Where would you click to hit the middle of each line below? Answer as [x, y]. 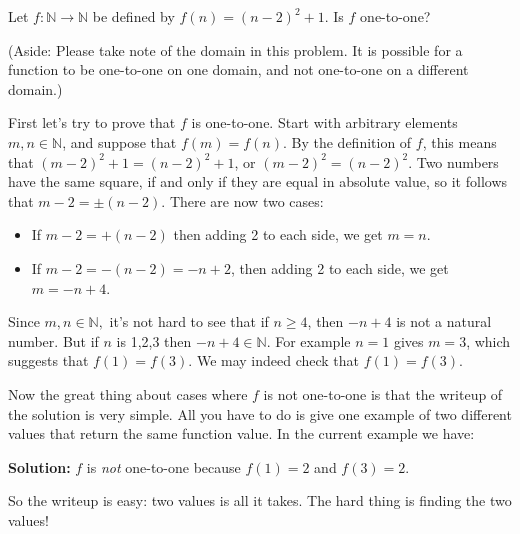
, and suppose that [119, 141]
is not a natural [444, 321]
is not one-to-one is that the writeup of [383, 393]
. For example [308, 340]
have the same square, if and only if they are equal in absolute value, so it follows [257, 181]
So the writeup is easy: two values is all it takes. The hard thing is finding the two [260, 500]
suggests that [48, 360]
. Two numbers [453, 161]
